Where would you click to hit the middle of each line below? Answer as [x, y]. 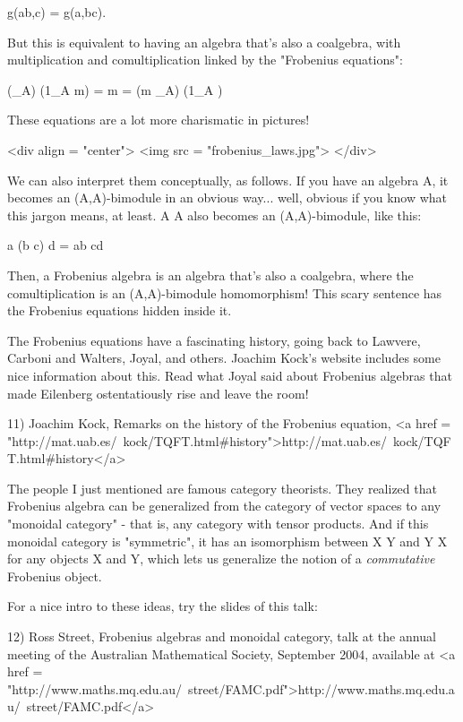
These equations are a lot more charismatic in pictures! [159, 120]
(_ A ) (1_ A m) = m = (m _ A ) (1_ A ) [115, 89]
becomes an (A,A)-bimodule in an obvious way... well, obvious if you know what [227, 198]
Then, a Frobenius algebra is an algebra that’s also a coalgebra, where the [210, 275]
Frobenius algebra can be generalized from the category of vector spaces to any [224, 506]
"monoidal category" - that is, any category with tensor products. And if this [218, 524]
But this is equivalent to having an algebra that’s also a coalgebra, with [204, 42]
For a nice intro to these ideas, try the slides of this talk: [163, 606]
